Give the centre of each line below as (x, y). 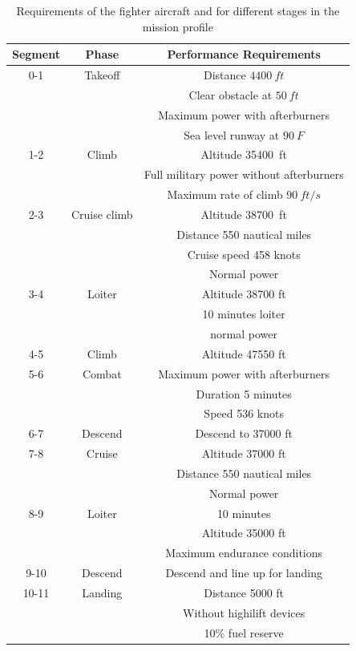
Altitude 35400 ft (244, 154)
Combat (102, 373)
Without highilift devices (244, 612)
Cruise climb (102, 214)
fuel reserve (256, 632)
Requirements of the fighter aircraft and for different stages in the (178, 10)
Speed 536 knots (244, 413)
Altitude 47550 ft (244, 353)
